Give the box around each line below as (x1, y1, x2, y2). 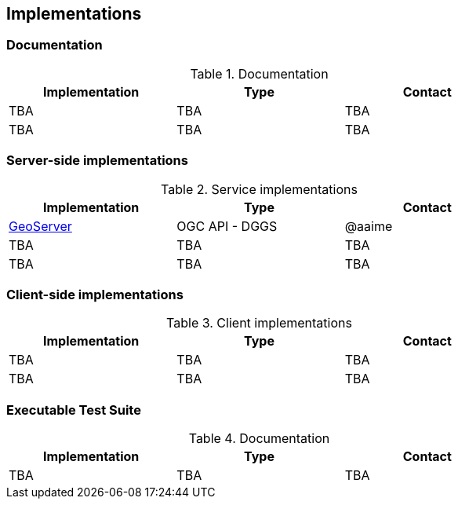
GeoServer (9, 218, 72, 234)
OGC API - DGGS (176, 218, 278, 234)
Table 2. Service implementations (161, 181, 358, 197)
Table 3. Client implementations (166, 315, 352, 331)
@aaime (344, 218, 393, 234)
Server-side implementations (6, 152, 188, 169)
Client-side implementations (6, 286, 184, 302)
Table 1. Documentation (190, 65, 329, 82)
